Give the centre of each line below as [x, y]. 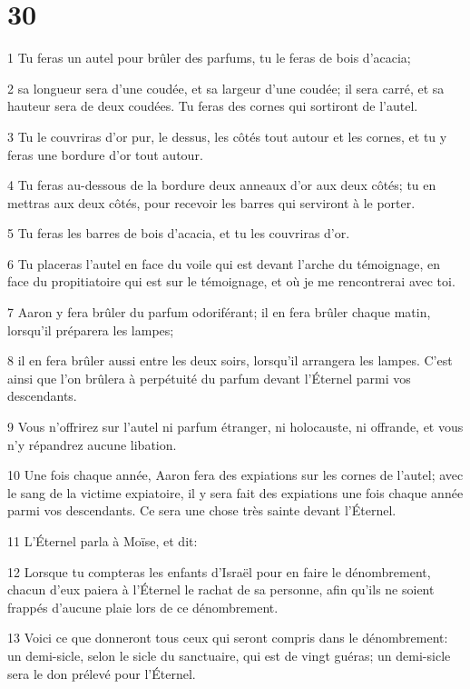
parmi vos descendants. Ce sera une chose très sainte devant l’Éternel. [202, 510]
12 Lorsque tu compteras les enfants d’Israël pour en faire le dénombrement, [219, 571]
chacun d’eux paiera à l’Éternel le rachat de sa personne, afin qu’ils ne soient [221, 589]
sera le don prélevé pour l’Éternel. [102, 673]
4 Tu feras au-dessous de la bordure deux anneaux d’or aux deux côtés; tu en [222, 185]
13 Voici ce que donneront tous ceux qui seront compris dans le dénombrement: [228, 638]
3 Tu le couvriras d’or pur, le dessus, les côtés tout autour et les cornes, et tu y [227, 136]
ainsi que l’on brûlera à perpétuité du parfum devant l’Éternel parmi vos [209, 378]
